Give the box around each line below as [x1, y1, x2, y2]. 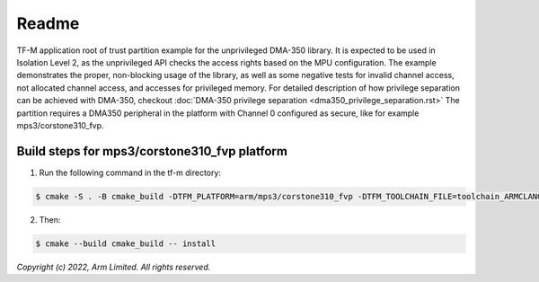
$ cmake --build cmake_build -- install [35, 238, 216, 249]
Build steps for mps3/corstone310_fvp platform [16, 144, 287, 159]
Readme [16, 13, 80, 33]
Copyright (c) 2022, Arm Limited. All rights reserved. [16, 261, 211, 272]
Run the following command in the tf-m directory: [39, 167, 222, 178]
